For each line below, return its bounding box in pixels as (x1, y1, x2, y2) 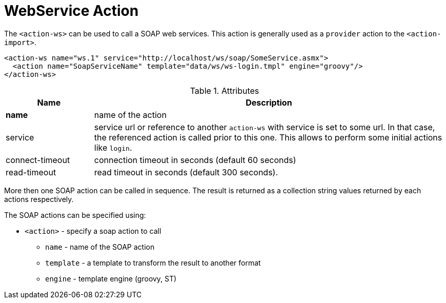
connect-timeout (6, 154, 70, 165)
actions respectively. (4, 194, 74, 204)
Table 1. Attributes (190, 85, 259, 96)
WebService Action (4, 2, 139, 19)
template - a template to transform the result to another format (45, 258, 261, 267)
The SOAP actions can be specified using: (4, 210, 146, 219)
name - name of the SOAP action (45, 242, 155, 251)
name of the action (94, 109, 167, 120)
